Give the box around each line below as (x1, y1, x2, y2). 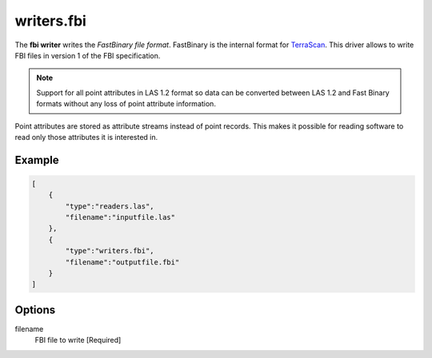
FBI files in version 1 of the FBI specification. (14, 50, 161, 60)
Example (14, 153, 59, 167)
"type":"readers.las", (65, 201, 155, 211)
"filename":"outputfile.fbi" (65, 257, 180, 267)
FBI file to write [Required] (34, 336, 122, 345)
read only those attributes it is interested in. (14, 132, 158, 141)
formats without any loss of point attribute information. (36, 99, 216, 109)
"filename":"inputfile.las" (65, 213, 176, 222)
